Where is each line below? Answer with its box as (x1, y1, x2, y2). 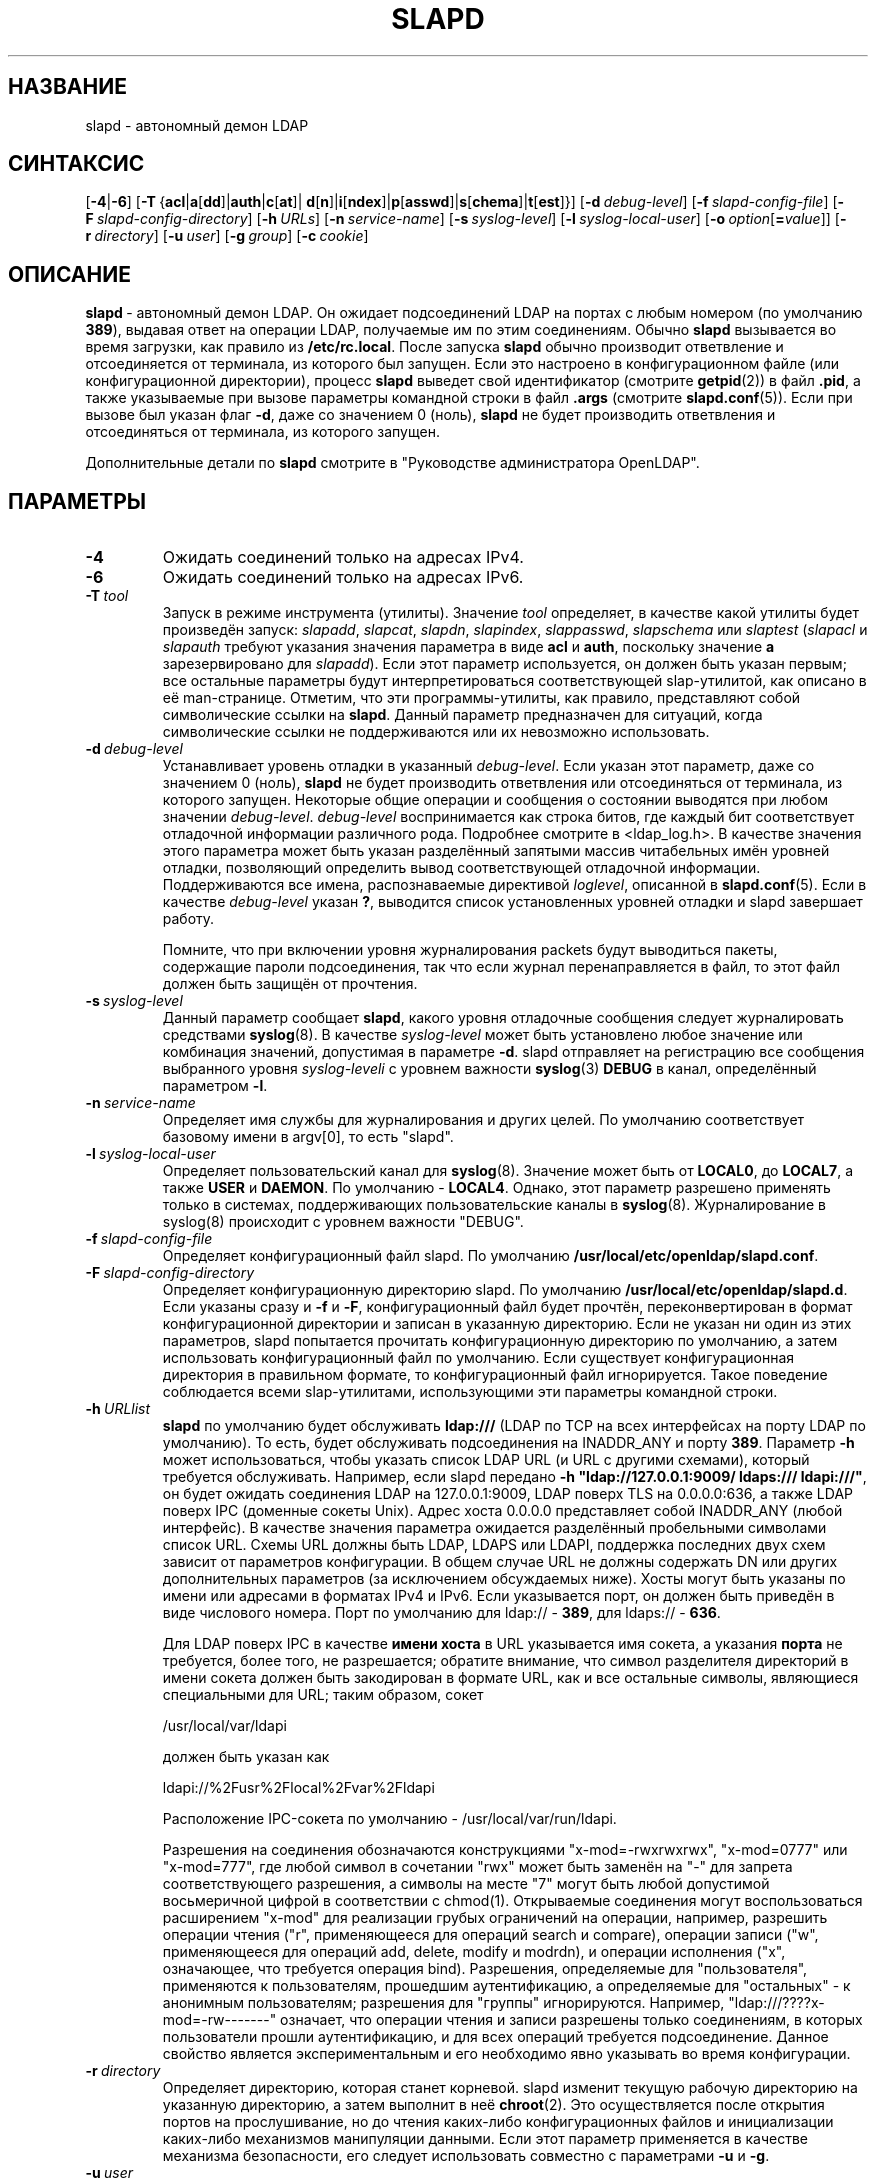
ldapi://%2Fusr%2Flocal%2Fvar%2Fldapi (162, 1779, 435, 1797)
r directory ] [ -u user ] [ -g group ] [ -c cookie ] (85, 227, 369, 245)
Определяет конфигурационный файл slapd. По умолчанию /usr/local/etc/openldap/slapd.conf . (162, 1247, 819, 1265)
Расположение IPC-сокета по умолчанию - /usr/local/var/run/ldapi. (162, 1810, 617, 1828)
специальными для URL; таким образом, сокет (162, 1686, 484, 1704)
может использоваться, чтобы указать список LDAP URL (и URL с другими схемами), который (162, 1451, 810, 1469)
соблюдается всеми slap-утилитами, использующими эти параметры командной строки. (162, 1383, 778, 1401)
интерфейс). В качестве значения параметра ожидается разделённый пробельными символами (162, 1519, 827, 1537)
